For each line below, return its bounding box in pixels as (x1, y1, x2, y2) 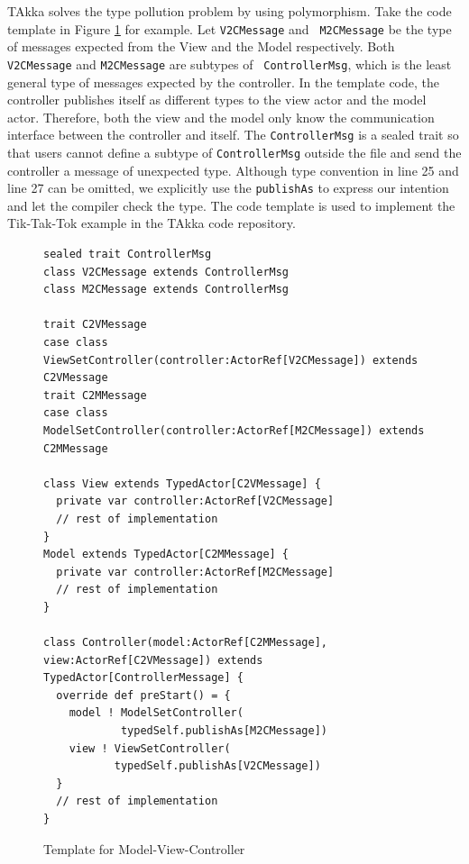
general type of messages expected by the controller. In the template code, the (7, 72, 440, 91)
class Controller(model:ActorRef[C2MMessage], (43, 636, 327, 650)
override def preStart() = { (56, 688, 231, 702)
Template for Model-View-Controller (43, 839, 245, 858)
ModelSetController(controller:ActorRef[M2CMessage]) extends (43, 423, 425, 437)
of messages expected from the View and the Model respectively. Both (7, 37, 395, 56)
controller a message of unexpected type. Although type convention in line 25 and (7, 160, 459, 179)
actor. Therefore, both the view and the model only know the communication (7, 107, 435, 126)
